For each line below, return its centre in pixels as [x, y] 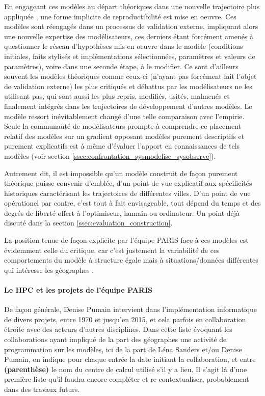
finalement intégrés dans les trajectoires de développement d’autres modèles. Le [128, 106]
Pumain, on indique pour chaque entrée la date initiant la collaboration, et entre [130, 359]
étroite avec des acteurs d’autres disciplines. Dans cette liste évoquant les [118, 329]
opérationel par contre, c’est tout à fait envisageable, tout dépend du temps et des [132, 203]
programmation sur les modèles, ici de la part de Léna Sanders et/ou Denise [123, 349]
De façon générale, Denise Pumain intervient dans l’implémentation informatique [130, 309]
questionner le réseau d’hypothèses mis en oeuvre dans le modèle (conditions [124, 46]
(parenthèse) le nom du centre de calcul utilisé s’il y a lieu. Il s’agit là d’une [126, 369]
